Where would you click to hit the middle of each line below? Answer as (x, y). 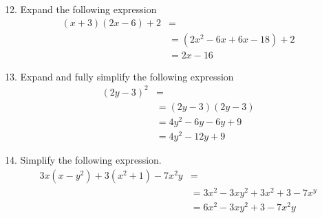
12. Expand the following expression (81, 9)
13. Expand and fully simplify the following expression (119, 76)
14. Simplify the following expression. (83, 160)
